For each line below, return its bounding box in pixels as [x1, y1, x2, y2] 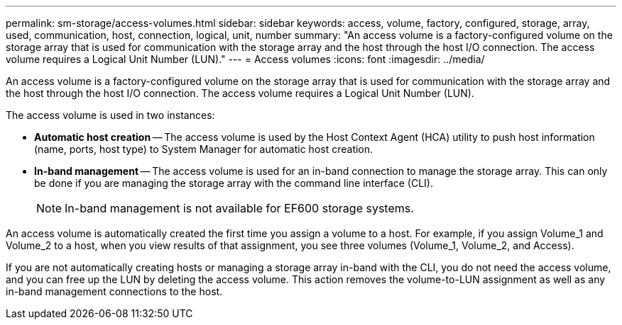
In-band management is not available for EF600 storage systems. [65, 201, 414, 215]
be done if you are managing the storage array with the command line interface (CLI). [34, 177, 433, 189]
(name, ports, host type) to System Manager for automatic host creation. [34, 143, 373, 155]
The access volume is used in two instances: [6, 109, 215, 121]
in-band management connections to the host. [6, 285, 223, 297]
